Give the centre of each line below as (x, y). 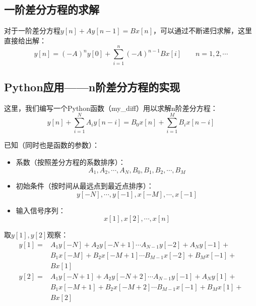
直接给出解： (25, 40)
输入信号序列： (41, 210)
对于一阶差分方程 (32, 30)
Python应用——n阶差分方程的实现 (92, 86)
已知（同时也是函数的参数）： (52, 145)
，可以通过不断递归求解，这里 (203, 30)
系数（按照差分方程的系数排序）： (71, 162)
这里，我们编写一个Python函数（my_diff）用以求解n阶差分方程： (111, 108)
